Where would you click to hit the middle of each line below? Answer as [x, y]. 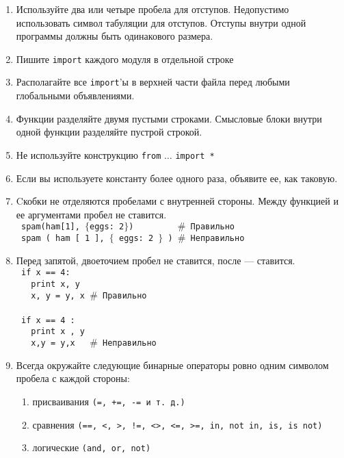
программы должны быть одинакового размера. [115, 36]
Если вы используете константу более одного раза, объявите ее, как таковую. [177, 178]
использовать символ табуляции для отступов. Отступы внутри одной [161, 22]
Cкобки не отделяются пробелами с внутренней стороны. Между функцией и [177, 201]
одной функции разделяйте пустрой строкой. [109, 132]
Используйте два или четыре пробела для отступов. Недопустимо [153, 9]
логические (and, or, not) [92, 447]
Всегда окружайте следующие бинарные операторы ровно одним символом [172, 365]
